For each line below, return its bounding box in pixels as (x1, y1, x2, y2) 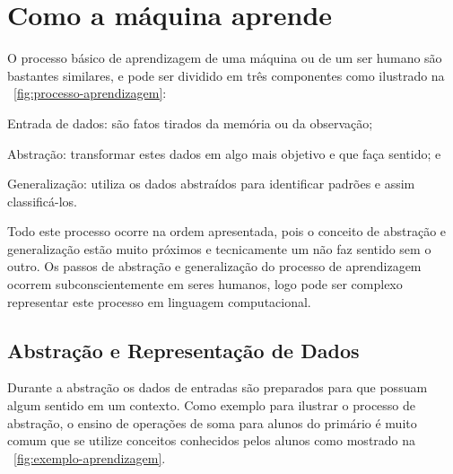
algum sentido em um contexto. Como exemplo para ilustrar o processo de (7, 396, 416, 415)
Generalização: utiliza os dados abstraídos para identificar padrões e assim (7, 174, 415, 193)
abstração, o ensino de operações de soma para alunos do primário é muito (7, 413, 417, 432)
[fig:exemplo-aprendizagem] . (13, 448, 166, 467)
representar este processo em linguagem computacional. (7, 292, 311, 311)
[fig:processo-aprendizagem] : (13, 83, 167, 102)
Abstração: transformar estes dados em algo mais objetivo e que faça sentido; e (7, 144, 441, 162)
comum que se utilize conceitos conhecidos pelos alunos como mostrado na (7, 431, 416, 450)
